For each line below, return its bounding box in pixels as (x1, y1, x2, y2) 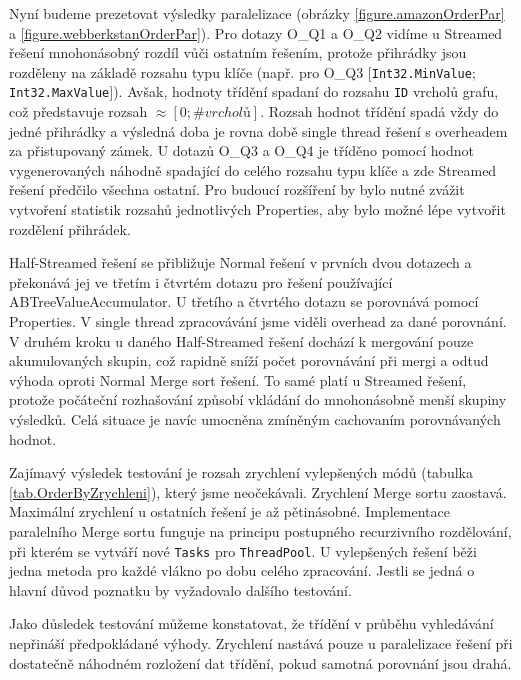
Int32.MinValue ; (371, 61, 476, 82)
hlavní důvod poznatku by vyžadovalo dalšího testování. (9, 579, 352, 600)
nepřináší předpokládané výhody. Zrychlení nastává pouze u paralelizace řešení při (9, 633, 513, 653)
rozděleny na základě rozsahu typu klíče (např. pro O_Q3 (9, 61, 364, 82)
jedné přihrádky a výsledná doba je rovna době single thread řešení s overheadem (9, 120, 508, 141)
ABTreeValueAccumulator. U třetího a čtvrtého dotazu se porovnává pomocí (9, 291, 479, 312)
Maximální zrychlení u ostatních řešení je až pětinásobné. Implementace (9, 501, 450, 522)
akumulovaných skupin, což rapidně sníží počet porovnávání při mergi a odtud (9, 350, 489, 371)
